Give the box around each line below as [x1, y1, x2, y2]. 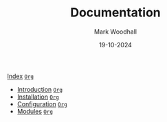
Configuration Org [16, 99, 67, 108]
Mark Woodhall [93, 27, 137, 36]
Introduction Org [16, 85, 63, 93]
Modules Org [16, 107, 54, 115]
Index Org [7, 72, 34, 80]
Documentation [69, 5, 162, 21]
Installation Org [16, 93, 60, 101]
